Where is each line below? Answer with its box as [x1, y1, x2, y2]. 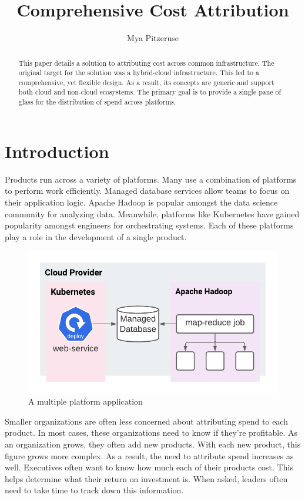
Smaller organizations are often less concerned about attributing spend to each [5, 415, 288, 427]
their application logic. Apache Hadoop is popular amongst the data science [5, 196, 278, 208]
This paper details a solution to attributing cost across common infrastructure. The [18, 58, 274, 68]
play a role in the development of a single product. [5, 230, 187, 243]
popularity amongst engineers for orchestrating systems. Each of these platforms [5, 219, 294, 231]
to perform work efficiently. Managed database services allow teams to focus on [5, 184, 290, 197]
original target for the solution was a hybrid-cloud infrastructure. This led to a [18, 68, 259, 78]
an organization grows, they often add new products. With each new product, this [5, 438, 301, 450]
